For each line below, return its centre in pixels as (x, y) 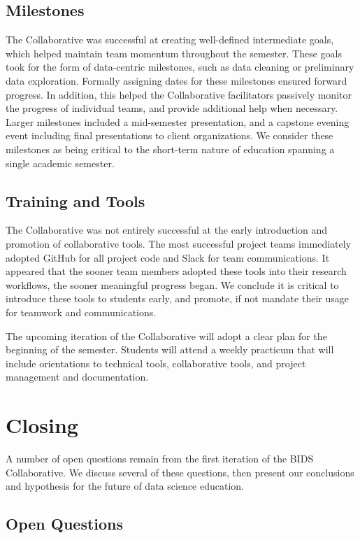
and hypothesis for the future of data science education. (125, 486)
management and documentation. (77, 377)
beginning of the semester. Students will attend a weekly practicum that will (170, 349)
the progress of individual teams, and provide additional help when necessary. (172, 108)
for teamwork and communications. (81, 312)
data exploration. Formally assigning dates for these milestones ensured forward (177, 80)
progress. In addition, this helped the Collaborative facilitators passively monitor (179, 94)
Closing (42, 425)
